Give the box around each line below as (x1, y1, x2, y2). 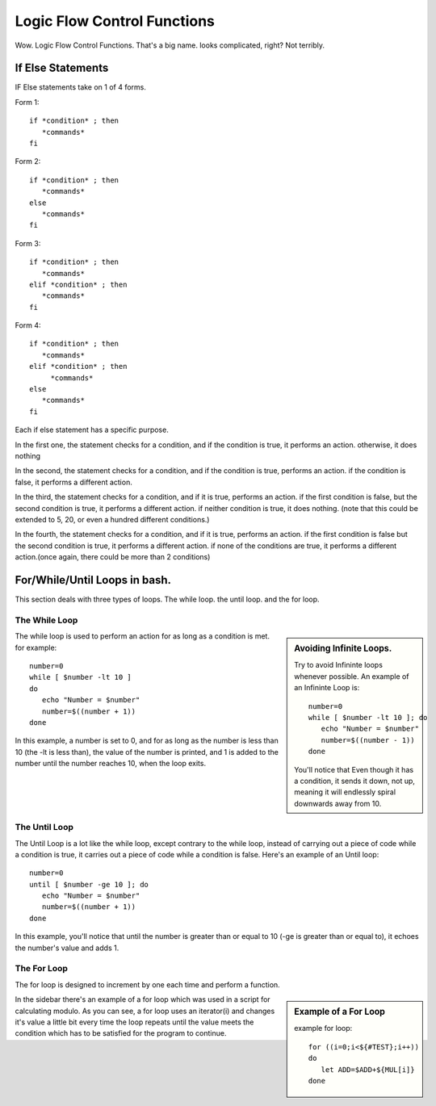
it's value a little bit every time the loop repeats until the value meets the (15, 1017, 254, 1027)
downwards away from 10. (294, 798, 382, 808)
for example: (15, 643, 57, 652)
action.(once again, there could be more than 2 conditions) (15, 552, 211, 562)
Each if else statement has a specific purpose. (15, 425, 169, 435)
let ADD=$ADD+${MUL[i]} (321, 1065, 415, 1074)
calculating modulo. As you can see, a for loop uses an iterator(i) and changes (15, 1006, 275, 1016)
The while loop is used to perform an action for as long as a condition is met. (15, 631, 270, 641)
